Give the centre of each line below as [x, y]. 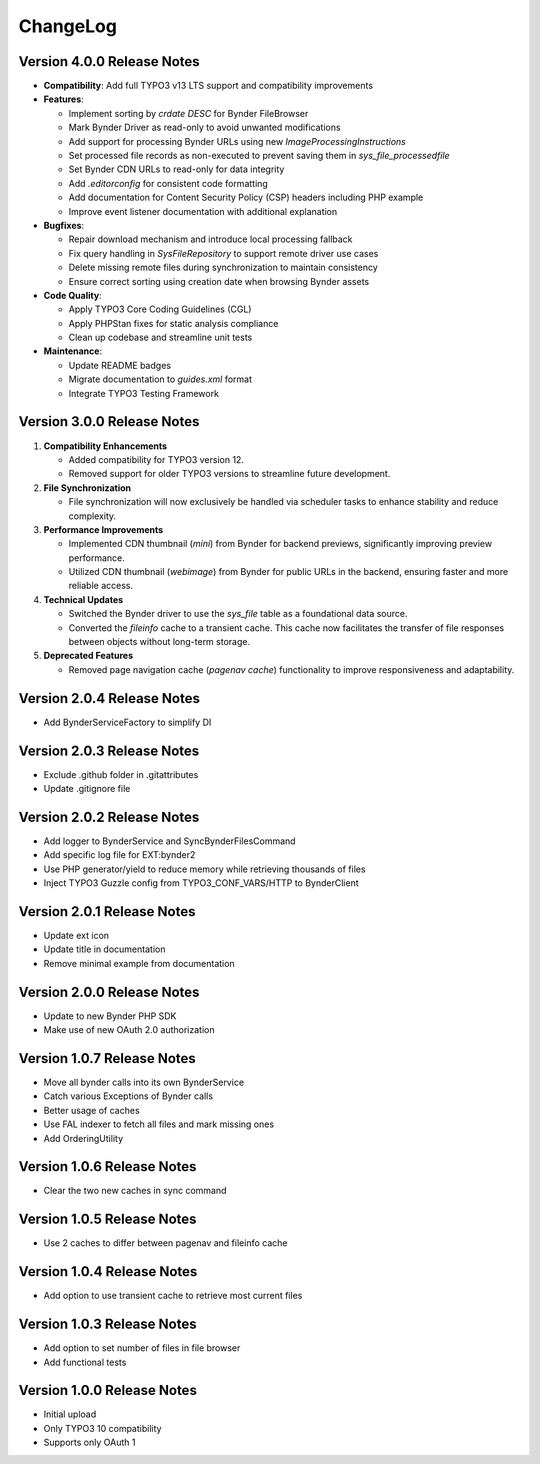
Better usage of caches [91, 1110]
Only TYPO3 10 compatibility [102, 1428]
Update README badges [120, 365]
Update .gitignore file [87, 789]
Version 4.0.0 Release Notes [109, 61]
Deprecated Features [88, 656]
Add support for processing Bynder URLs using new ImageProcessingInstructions [237, 141]
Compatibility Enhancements [105, 446]
